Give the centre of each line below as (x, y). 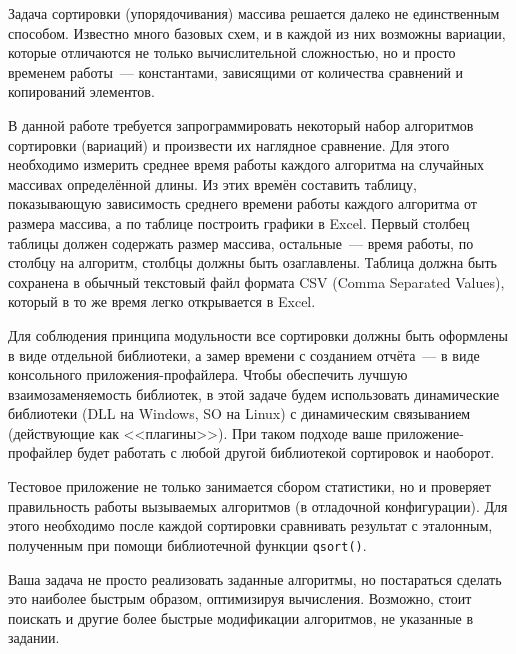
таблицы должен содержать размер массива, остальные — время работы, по (241, 242)
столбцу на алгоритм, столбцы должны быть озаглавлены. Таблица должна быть (252, 262)
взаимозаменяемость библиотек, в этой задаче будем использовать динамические (254, 393)
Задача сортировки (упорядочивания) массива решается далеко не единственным (254, 13)
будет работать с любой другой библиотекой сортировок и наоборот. (286, 452)
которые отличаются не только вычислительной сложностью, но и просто (232, 52)
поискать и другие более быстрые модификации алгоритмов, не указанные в (241, 617)
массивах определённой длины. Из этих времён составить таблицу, (212, 183)
